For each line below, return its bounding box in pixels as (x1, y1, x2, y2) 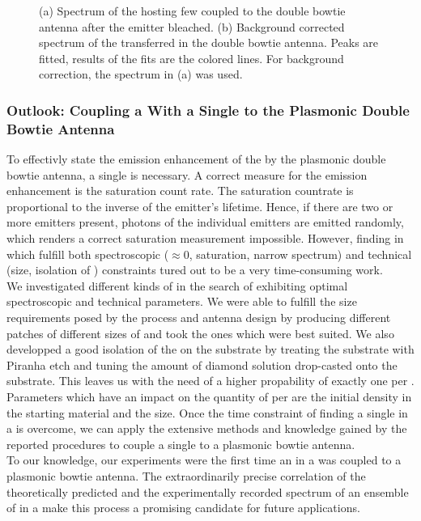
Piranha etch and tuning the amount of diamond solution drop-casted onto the (6, 356, 398, 373)
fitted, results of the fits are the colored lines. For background (39, 49, 344, 66)
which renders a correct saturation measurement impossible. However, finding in (6, 230, 404, 247)
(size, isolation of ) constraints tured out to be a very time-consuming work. (6, 261, 383, 278)
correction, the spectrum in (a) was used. (39, 66, 243, 83)
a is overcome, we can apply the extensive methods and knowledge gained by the (6, 420, 407, 437)
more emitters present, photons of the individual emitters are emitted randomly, (6, 214, 404, 231)
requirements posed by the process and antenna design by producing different (6, 309, 391, 326)
